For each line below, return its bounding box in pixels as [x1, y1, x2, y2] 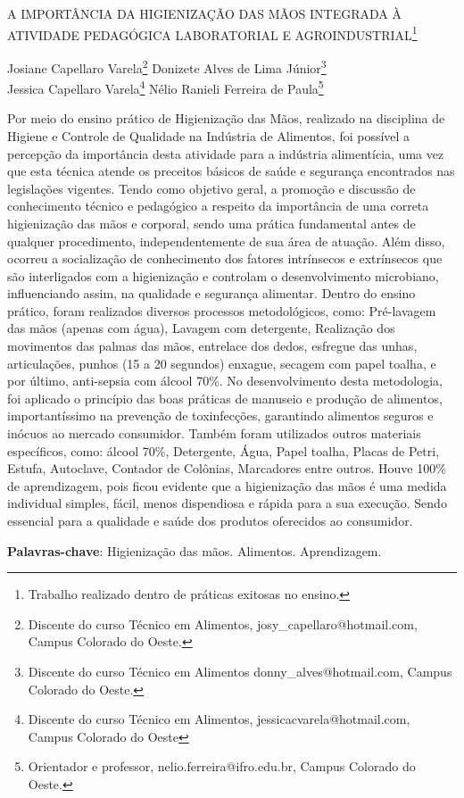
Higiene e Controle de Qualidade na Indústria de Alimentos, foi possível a [7, 126, 410, 145]
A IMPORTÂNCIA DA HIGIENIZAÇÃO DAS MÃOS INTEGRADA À [7, 4, 402, 22]
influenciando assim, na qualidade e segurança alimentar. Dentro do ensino [7, 284, 416, 303]
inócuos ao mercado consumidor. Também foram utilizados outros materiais [7, 424, 421, 443]
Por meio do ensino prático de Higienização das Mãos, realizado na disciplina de [7, 109, 445, 128]
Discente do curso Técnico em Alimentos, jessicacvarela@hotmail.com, [28, 710, 410, 728]
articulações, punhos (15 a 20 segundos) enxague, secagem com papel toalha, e [7, 353, 436, 372]
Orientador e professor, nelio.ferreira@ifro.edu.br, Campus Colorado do [28, 757, 416, 776]
